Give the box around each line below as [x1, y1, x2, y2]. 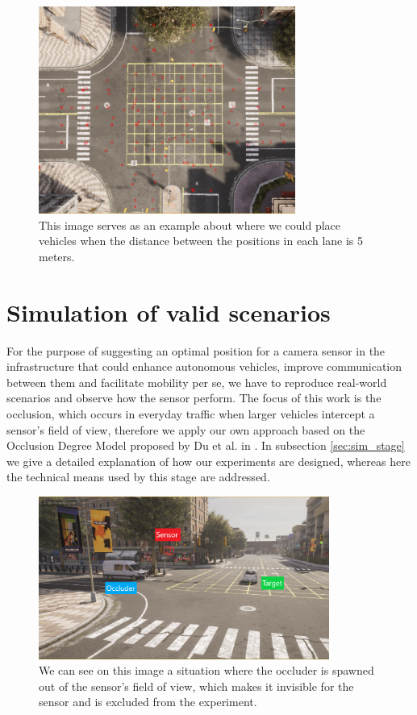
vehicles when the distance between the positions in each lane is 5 [39, 232, 364, 249]
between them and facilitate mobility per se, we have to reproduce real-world [6, 373, 387, 390]
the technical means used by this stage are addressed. [6, 468, 270, 485]
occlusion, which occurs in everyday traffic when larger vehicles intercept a [6, 405, 375, 422]
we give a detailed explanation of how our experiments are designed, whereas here [6, 452, 411, 469]
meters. [39, 247, 75, 264]
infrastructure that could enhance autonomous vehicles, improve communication [6, 358, 402, 375]
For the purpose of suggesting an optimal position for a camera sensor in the [6, 342, 386, 359]
